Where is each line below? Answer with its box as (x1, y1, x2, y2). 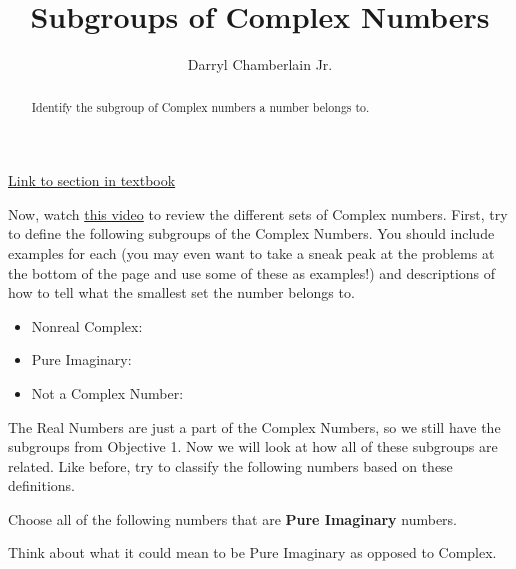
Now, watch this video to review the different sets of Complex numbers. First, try (8, 203, 508, 224)
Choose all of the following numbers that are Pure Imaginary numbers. (8, 508, 458, 529)
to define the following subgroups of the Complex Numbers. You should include (8, 223, 495, 244)
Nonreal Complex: (31, 315, 143, 336)
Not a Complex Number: (31, 382, 184, 403)
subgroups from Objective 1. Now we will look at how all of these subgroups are (8, 436, 498, 457)
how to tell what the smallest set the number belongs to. (8, 282, 355, 303)
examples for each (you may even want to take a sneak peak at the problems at (8, 242, 495, 263)
